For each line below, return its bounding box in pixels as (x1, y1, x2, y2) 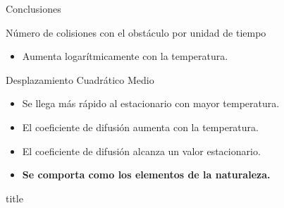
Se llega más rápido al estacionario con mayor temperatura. (22, 96, 280, 111)
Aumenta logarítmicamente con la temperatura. (22, 49, 228, 63)
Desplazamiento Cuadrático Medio (6, 72, 154, 87)
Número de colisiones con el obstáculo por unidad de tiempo (6, 25, 266, 39)
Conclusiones (6, 1, 61, 16)
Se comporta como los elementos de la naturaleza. (22, 167, 271, 182)
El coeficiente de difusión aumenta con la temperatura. (22, 119, 259, 134)
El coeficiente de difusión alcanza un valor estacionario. (22, 143, 261, 158)
